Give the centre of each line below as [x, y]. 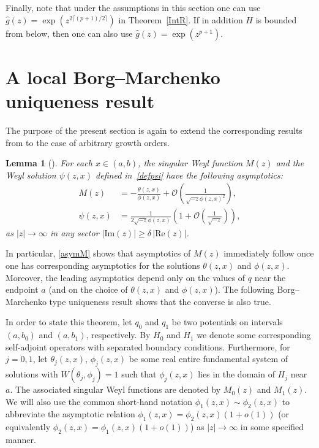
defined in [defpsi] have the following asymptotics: [190, 175]
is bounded [276, 19]
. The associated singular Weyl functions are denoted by [115, 389]
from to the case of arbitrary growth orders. [88, 142]
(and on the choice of [88, 289]
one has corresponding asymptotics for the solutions [103, 265]
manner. [21, 440]
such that [139, 374]
